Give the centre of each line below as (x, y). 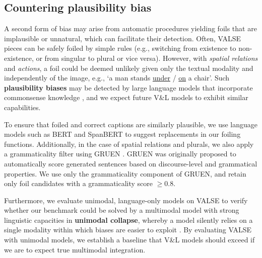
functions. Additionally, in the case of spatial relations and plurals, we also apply (129, 144)
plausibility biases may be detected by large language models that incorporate (128, 87)
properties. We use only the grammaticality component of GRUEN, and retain (125, 173)
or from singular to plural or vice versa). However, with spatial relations (147, 58)
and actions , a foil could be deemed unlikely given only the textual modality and (129, 68)
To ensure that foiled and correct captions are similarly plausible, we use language (131, 124)
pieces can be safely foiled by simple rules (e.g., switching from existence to (120, 48)
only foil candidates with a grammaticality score (79, 183)
